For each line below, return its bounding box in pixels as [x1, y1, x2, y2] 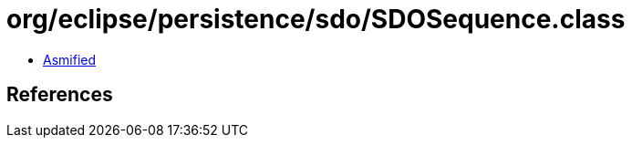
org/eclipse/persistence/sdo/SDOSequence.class [6, 4, 626, 35]
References [6, 83, 113, 107]
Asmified [43, 51, 97, 67]
